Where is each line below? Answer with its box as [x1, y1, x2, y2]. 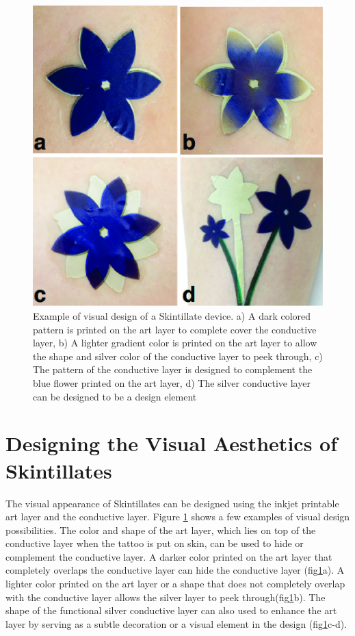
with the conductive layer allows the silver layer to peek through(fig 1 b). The [5, 589, 326, 604]
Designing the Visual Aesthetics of [5, 429, 337, 457]
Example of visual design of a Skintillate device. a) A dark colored [33, 309, 311, 323]
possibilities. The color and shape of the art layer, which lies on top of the [5, 522, 316, 537]
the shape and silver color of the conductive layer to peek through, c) [33, 348, 323, 363]
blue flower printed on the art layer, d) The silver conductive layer [33, 376, 311, 390]
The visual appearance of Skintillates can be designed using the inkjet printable [5, 496, 339, 510]
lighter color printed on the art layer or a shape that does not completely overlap [5, 576, 345, 591]
